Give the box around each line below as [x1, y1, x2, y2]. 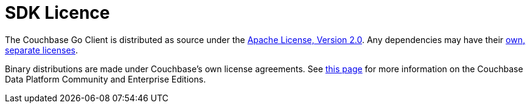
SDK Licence [5, 2, 110, 23]
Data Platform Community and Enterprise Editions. [5, 73, 206, 84]
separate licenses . [5, 44, 78, 55]
